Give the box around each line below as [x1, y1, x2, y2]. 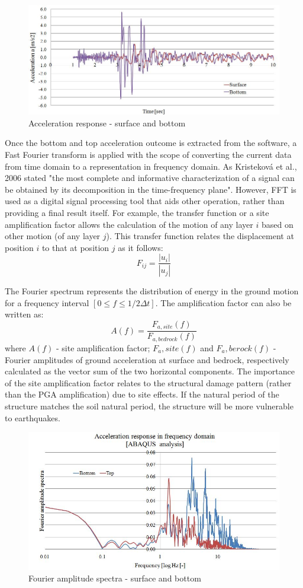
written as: [5, 308, 44, 320]
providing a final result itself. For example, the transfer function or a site [5, 206, 269, 218]
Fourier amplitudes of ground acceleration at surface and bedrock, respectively [5, 353, 289, 365]
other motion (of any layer [5, 230, 101, 242]
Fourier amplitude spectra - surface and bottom [28, 572, 201, 584]
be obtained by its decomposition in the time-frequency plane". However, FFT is [5, 183, 296, 195]
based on [261, 218, 294, 230]
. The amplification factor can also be [155, 296, 292, 309]
